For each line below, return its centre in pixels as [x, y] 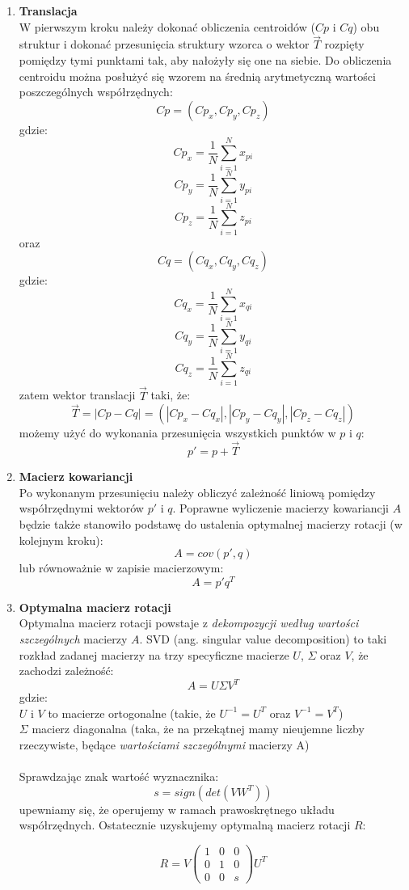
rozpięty [344, 44]
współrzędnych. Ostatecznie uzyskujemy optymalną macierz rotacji [185, 825]
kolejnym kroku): [61, 540]
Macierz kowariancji [76, 477]
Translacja [48, 11]
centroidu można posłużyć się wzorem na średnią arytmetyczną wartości [197, 76]
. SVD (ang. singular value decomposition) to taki [263, 638]
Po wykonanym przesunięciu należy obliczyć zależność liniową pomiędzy [197, 492]
